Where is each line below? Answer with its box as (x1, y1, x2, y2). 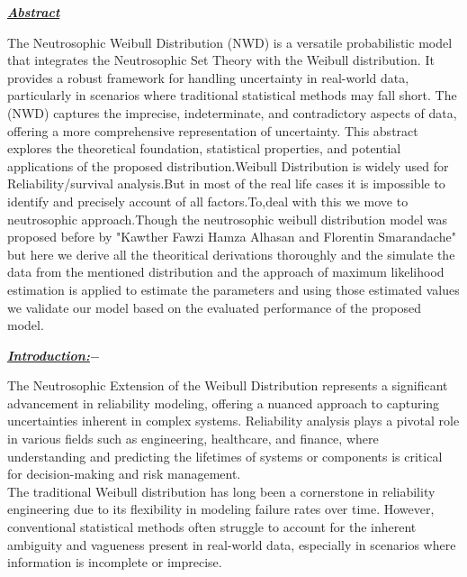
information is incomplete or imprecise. (7, 553, 222, 572)
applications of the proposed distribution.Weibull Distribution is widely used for (7, 156, 449, 175)
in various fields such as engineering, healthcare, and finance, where (7, 429, 379, 448)
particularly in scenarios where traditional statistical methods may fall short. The (7, 86, 457, 105)
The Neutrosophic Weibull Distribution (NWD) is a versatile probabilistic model (7, 32, 453, 51)
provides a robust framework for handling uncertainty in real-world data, (7, 68, 409, 87)
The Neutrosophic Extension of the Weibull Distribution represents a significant (7, 376, 448, 395)
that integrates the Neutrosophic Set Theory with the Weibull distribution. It (7, 50, 435, 69)
